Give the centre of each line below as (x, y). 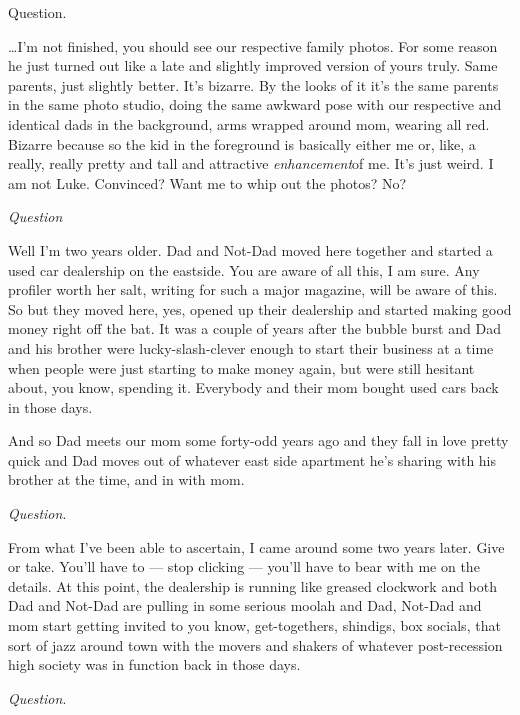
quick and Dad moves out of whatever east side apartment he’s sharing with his (252, 459)
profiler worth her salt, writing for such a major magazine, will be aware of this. (253, 289)
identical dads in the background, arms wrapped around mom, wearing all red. (249, 123)
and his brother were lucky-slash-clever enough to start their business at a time (251, 347)
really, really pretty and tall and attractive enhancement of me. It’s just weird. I (251, 163)
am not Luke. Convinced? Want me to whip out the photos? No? (207, 182)
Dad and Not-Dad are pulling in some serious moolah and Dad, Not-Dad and (245, 605)
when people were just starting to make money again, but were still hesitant (241, 367)
